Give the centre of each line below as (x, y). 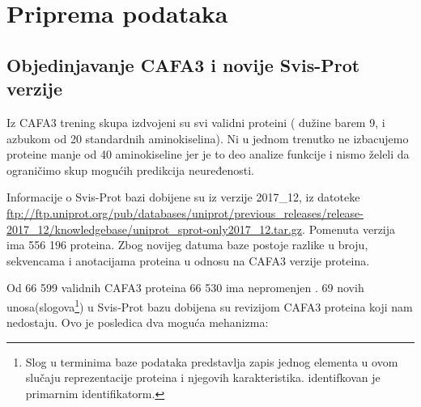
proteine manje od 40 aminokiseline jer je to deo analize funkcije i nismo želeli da (208, 154)
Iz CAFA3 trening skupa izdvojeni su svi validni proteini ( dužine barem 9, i (196, 122)
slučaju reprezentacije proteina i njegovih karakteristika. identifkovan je (203, 377)
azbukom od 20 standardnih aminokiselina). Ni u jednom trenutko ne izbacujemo (208, 138)
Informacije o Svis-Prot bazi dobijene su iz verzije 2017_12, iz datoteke (183, 197)
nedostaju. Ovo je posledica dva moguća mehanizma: (138, 322)
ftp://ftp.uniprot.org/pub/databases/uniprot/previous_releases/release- (185, 212)
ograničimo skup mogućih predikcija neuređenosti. (130, 170)
